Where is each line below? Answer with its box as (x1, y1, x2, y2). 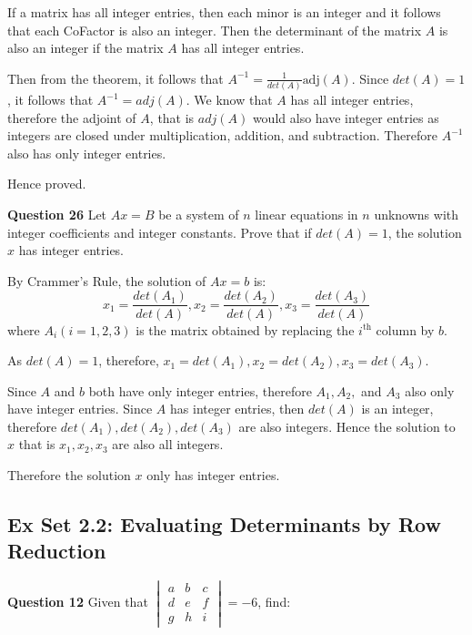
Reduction (7, 537, 106, 565)
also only (405, 381, 455, 400)
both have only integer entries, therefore (88, 381, 312, 400)
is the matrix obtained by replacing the (136, 320, 355, 339)
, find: (257, 592, 291, 611)
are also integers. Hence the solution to (238, 416, 456, 435)
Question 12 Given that (7, 592, 148, 611)
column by (376, 320, 435, 339)
